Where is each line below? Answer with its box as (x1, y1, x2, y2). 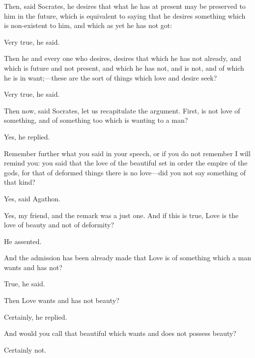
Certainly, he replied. (4, 311, 67, 322)
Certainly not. (4, 344, 47, 355)
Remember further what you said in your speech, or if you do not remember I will (4, 148, 251, 158)
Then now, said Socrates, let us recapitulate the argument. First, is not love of (4, 105, 240, 115)
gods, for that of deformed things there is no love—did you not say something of (4, 167, 246, 177)
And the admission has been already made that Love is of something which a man (4, 252, 252, 263)
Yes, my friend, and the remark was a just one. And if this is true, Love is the (4, 210, 239, 220)
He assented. (4, 236, 42, 246)
